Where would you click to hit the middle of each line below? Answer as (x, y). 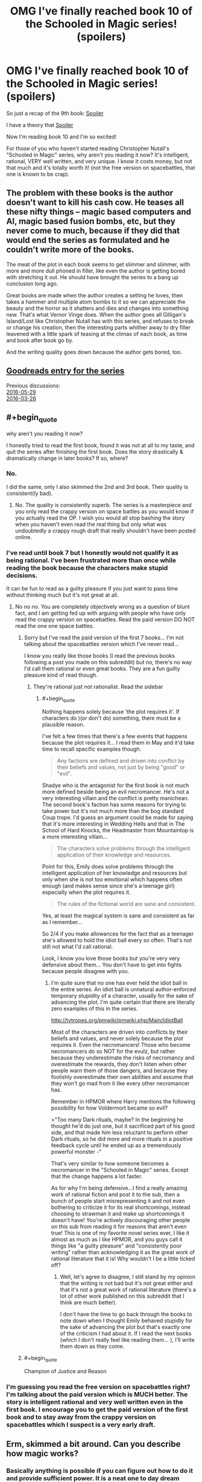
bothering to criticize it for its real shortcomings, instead (121, 1207)
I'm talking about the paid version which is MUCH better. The (97, 1394)
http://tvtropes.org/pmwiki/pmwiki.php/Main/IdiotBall (117, 1020)
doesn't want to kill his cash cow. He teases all (95, 203)
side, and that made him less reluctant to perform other (119, 1132)
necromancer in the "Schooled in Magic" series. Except (120, 1170)
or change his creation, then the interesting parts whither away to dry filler (99, 327)
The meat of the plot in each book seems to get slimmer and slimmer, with (98, 264)
